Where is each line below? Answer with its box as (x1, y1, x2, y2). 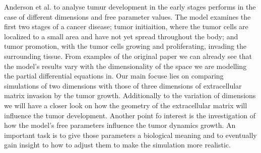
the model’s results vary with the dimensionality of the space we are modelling (4, 60, 247, 71)
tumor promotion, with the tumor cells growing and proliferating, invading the (4, 41, 247, 51)
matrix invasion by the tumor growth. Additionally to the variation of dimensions (4, 90, 256, 101)
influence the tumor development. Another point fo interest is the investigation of (4, 110, 255, 120)
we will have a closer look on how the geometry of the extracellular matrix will (4, 100, 247, 110)
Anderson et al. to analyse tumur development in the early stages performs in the (4, 2, 256, 12)
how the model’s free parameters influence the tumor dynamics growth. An (4, 120, 236, 130)
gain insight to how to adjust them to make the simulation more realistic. (4, 139, 231, 150)
